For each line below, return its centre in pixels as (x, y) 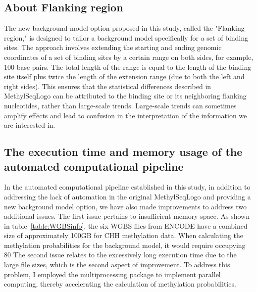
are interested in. (30, 125)
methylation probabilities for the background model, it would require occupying (125, 245)
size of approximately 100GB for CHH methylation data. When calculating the (124, 235)
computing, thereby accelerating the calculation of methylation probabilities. (120, 284)
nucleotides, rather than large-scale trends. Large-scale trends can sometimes (120, 105)
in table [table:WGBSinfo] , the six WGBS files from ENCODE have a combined (126, 225)
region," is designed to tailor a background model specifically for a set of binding (126, 37)
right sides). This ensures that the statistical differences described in (108, 86)
